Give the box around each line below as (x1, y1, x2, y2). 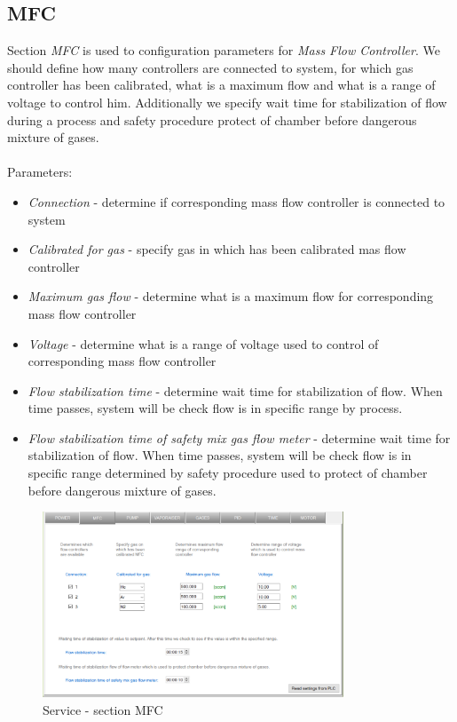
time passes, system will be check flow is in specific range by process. (28, 399, 403, 417)
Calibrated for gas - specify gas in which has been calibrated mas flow (28, 240, 406, 258)
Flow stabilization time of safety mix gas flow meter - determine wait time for (28, 428, 451, 447)
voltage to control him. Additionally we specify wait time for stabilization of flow (7, 92, 447, 111)
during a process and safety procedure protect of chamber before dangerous (7, 110, 417, 129)
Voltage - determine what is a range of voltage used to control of (28, 334, 379, 353)
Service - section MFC (43, 700, 163, 718)
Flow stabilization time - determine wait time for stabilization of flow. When (28, 381, 443, 400)
